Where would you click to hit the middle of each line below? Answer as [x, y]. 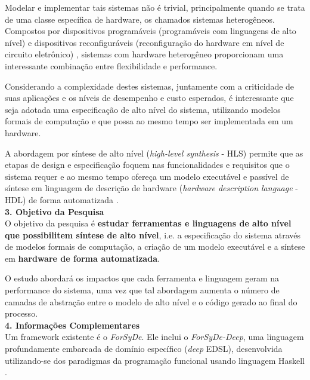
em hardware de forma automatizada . [82, 258]
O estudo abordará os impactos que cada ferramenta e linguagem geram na [142, 278]
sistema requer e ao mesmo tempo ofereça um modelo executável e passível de [147, 176]
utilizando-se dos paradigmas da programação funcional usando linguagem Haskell [155, 360]
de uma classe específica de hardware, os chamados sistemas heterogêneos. [140, 19]
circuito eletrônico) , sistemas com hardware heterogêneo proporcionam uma [144, 54]
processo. [21, 313]
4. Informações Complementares [72, 325]
